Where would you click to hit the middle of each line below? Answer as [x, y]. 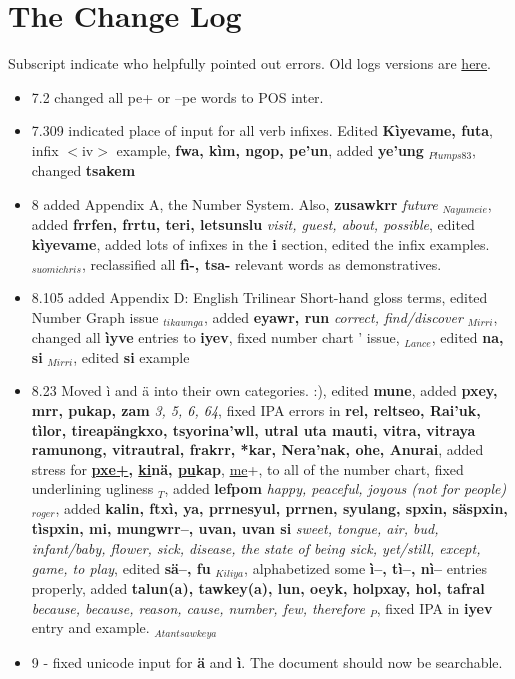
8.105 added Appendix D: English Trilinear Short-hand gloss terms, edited [259, 297]
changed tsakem [83, 170]
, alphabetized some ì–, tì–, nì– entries [366, 567]
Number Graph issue [95, 316]
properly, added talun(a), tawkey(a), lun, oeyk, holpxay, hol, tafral [258, 588]
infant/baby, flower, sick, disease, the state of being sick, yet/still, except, [256, 548]
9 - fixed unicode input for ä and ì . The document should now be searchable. [267, 661]
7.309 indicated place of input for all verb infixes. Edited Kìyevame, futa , [262, 130]
